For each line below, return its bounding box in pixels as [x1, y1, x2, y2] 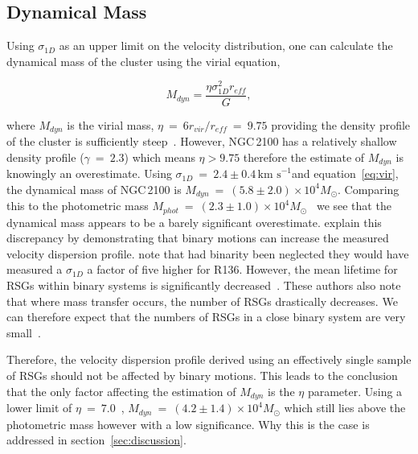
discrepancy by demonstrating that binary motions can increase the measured [6, 229, 389, 246]
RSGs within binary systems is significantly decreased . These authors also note [6, 277, 401, 294]
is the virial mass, [67, 116, 154, 133]
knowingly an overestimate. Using [6, 165, 172, 182]
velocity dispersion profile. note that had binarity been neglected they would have [6, 245, 409, 262]
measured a [6, 261, 63, 278]
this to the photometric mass [6, 197, 149, 214]
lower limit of [6, 399, 72, 416]
